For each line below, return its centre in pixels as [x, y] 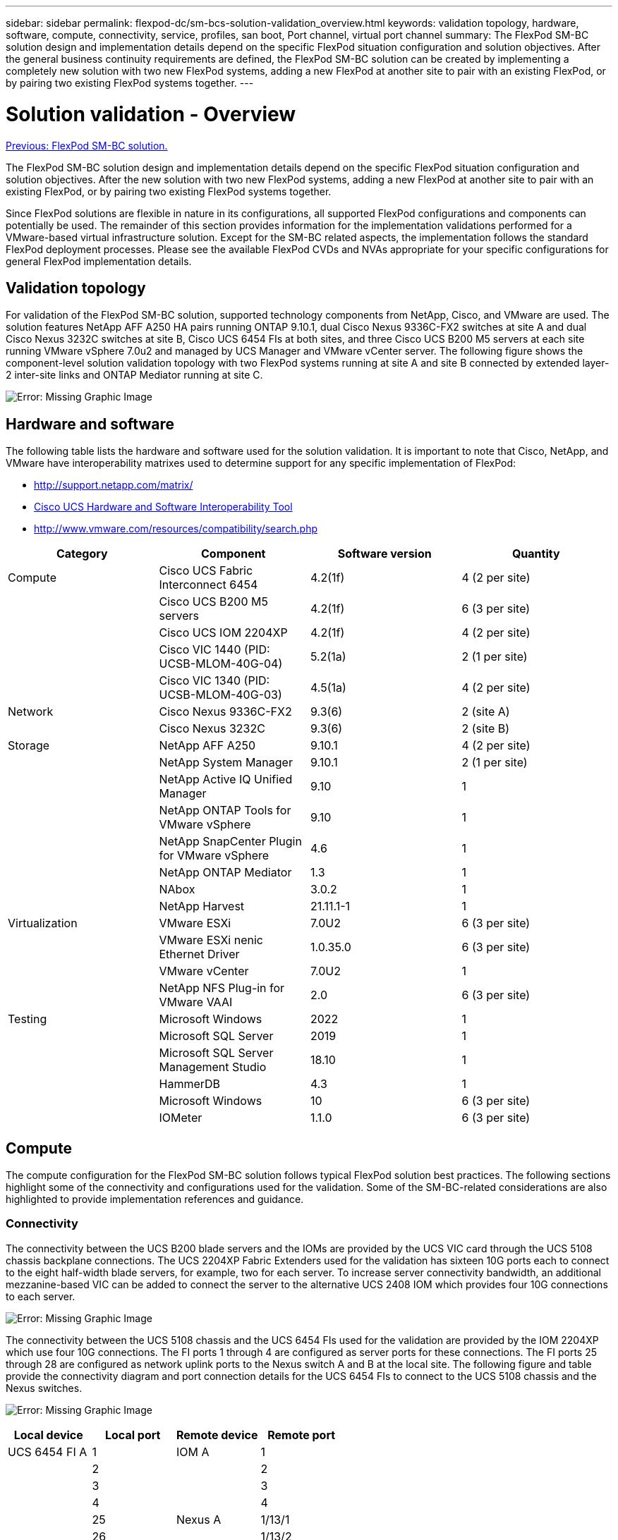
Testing [28, 1019]
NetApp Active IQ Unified [226, 780]
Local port [133, 1435]
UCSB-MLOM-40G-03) [220, 695]
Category [82, 554]
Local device [48, 1435]
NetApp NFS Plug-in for [222, 988]
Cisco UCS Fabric [206, 571]
